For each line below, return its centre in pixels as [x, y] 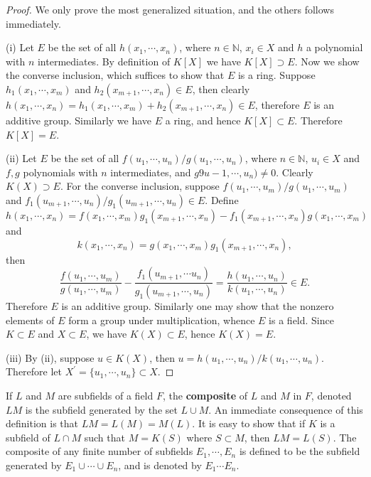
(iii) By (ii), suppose [50, 357]
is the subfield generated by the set [101, 409]
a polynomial [334, 47]
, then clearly [221, 89]
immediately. [33, 23]
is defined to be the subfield [300, 451]
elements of [30, 320]
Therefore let [34, 371]
